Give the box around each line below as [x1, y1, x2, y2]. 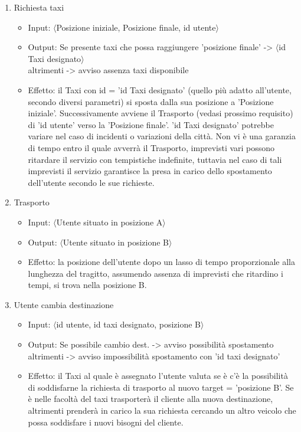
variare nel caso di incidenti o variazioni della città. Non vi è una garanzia [28, 130, 296, 142]
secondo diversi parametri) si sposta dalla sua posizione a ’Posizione [28, 95, 274, 107]
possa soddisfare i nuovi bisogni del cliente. [28, 415, 184, 428]
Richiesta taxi [14, 1, 64, 13]
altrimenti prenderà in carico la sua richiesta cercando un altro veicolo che [28, 404, 296, 417]
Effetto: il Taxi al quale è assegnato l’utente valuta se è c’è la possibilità [28, 369, 288, 382]
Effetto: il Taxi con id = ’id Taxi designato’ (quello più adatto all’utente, [28, 83, 292, 96]
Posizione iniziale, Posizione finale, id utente [56, 21, 216, 33]
